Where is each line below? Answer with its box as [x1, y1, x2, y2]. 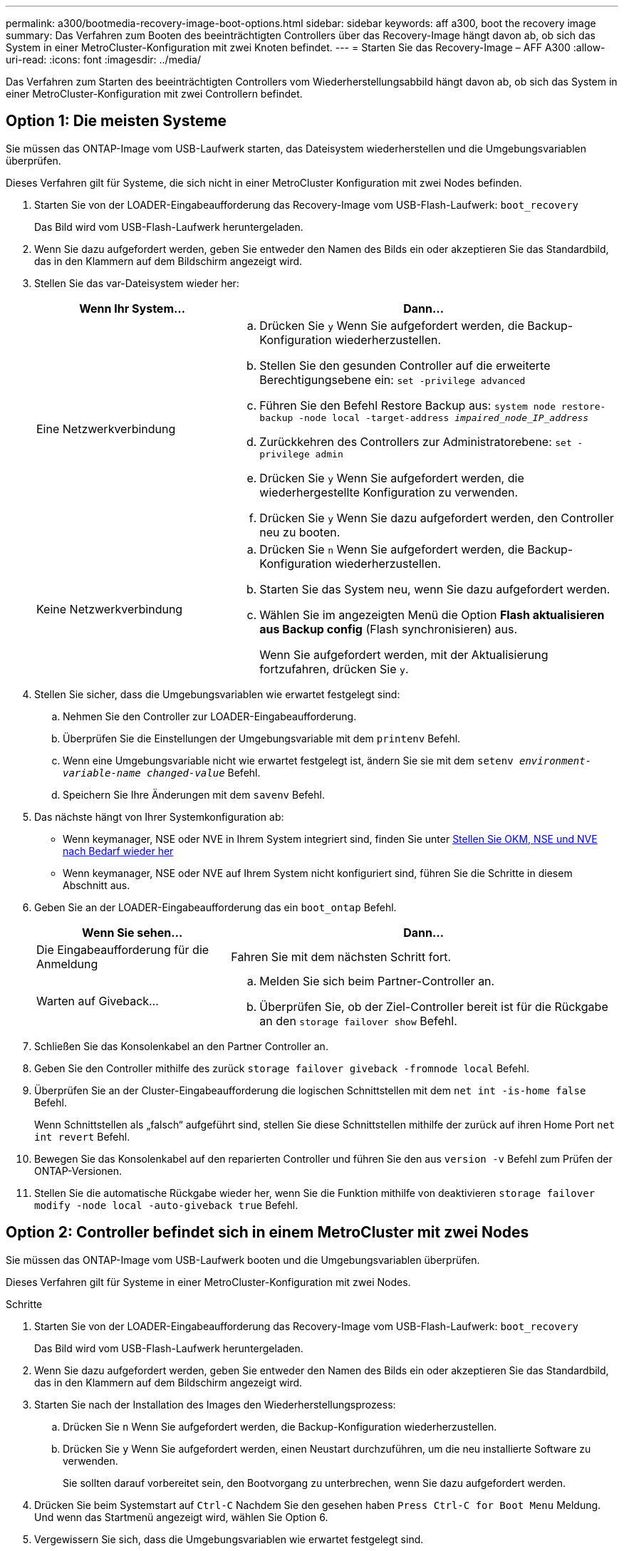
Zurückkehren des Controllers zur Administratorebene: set [259, 434, 572, 449]
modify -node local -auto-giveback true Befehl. [34, 1198, 298, 1211]
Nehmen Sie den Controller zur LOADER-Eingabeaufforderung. [63, 710, 357, 722]
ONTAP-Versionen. [34, 1164, 123, 1177]
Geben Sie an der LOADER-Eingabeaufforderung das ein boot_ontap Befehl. [34, 901, 397, 913]
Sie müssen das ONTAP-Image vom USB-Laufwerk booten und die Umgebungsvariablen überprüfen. [6, 1253, 480, 1266]
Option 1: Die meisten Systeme [6, 112, 227, 130]
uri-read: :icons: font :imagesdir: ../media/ [6, 53, 201, 66]
